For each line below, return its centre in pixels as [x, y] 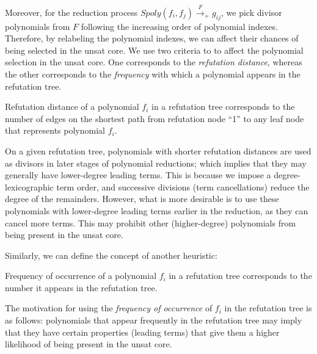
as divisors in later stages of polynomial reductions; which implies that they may [156, 163]
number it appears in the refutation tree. [81, 287]
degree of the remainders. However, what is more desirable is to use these [142, 199]
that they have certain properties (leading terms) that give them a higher [142, 332]
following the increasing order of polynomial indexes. [179, 26]
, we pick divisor [252, 12]
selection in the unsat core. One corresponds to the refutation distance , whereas [154, 62]
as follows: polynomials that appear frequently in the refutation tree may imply [154, 320]
